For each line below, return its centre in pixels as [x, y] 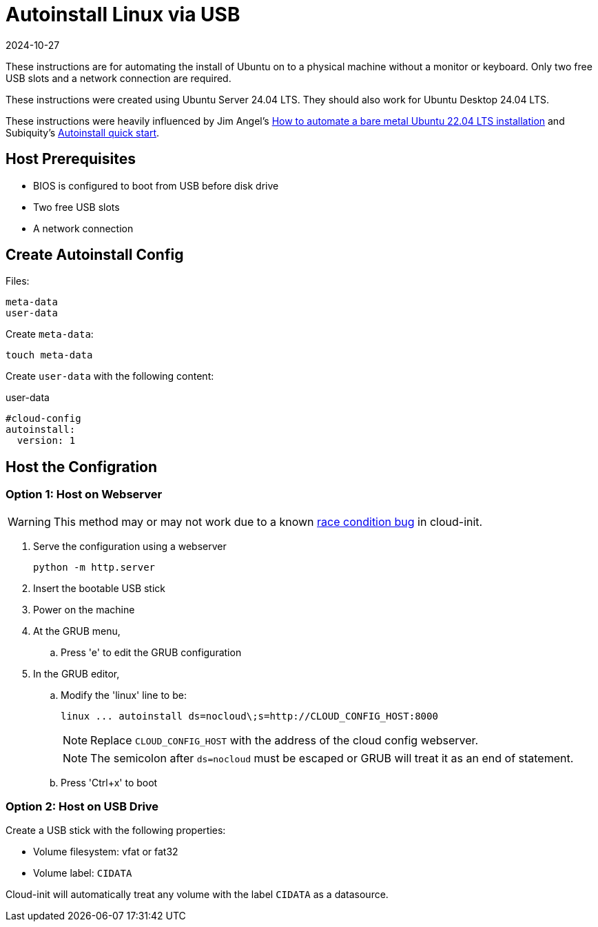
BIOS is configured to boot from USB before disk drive [156, 185]
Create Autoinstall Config [95, 255]
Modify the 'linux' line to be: [124, 695]
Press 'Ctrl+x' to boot [109, 782]
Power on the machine [84, 609]
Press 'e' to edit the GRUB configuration [151, 652]
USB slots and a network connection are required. [118, 78]
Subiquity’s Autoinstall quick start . [83, 132]
